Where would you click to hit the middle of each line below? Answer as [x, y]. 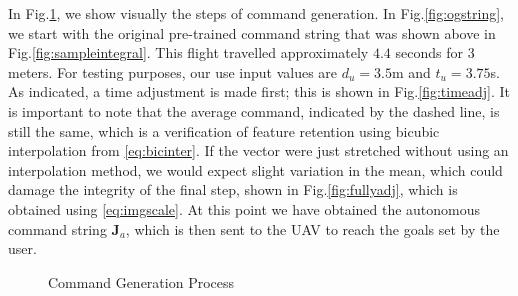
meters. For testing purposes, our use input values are [173, 71]
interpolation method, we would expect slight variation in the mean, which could [255, 169]
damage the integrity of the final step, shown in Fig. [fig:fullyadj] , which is [233, 189]
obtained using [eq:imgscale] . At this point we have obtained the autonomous [244, 208]
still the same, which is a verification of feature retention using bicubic [224, 130]
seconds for [429, 52]
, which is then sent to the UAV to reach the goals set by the [312, 228]
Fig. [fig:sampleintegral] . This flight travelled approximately [188, 52]
